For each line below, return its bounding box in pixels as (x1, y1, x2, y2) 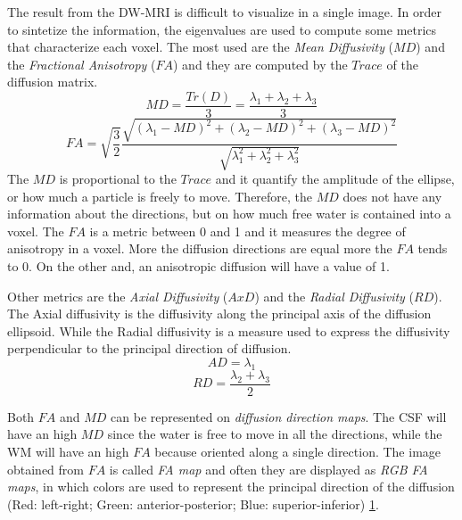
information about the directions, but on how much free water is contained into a (7, 204, 451, 223)
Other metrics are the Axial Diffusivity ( (7, 286, 228, 305)
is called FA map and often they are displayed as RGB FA (109, 459, 428, 478)
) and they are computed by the (173, 54, 348, 73)
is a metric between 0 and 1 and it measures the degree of (89, 221, 406, 240)
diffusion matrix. (7, 72, 98, 91)
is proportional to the (59, 169, 177, 187)
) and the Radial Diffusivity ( (254, 286, 415, 305)
